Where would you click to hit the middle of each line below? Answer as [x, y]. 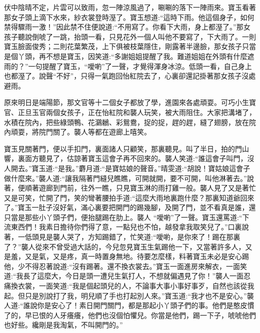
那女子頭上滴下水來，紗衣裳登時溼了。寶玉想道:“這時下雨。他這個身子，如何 [129, 17]
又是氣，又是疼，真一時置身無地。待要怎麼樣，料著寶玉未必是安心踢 [137, 256]
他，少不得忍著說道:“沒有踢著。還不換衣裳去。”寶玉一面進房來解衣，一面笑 [126, 266]
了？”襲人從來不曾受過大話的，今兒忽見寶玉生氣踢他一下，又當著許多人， [125, 246]
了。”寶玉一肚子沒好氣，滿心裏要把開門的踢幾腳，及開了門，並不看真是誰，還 [130, 207]
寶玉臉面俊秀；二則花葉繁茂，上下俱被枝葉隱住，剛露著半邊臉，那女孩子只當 [130, 46]
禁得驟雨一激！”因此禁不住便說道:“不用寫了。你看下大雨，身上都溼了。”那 [124, 27]
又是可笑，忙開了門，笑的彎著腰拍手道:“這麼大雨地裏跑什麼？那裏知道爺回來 [129, 197]
